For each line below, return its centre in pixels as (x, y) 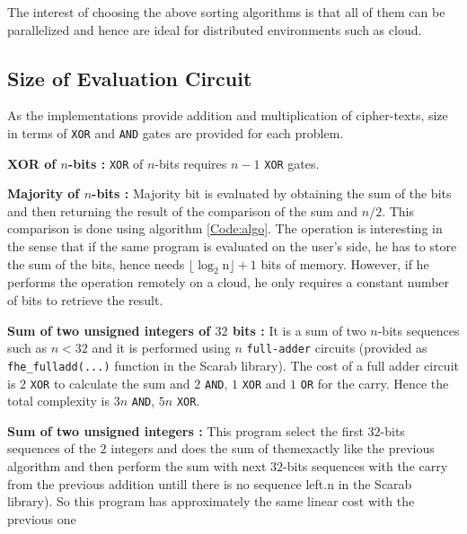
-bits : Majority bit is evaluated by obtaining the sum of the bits (272, 193)
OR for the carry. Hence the (374, 383)
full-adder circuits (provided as (337, 348)
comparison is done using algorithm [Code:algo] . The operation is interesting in (225, 228)
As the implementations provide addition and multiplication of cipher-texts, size (228, 115)
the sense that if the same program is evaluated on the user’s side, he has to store (232, 246)
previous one (42, 518)
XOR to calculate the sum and (110, 383)
